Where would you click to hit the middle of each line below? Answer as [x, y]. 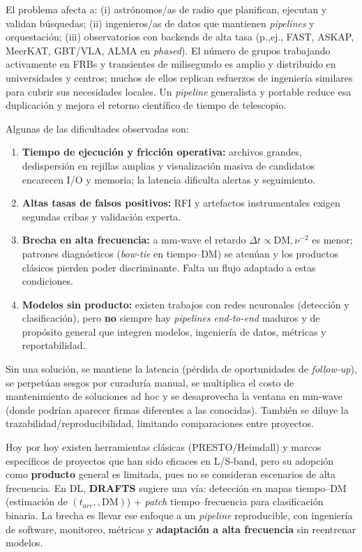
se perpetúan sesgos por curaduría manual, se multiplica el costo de [150, 382]
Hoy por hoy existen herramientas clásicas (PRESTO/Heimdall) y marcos [164, 447]
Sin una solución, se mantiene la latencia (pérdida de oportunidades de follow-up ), [181, 369]
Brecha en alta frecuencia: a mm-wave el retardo [134, 240]
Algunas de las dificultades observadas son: [97, 128]
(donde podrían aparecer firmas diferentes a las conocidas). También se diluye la [177, 409]
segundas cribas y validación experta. [101, 216]
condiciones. [47, 281]
